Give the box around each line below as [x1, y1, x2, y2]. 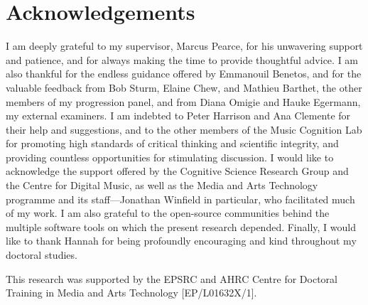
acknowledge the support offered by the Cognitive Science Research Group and [6, 164, 349, 178]
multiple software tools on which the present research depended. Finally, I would [6, 219, 356, 234]
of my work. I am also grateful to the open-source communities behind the [6, 205, 330, 220]
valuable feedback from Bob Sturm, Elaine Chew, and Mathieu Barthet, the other [6, 80, 362, 95]
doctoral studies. [6, 247, 77, 262]
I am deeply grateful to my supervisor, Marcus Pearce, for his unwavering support [6, 38, 363, 53]
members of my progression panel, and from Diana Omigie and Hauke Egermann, [6, 94, 361, 109]
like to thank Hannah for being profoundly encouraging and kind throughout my [6, 233, 357, 248]
